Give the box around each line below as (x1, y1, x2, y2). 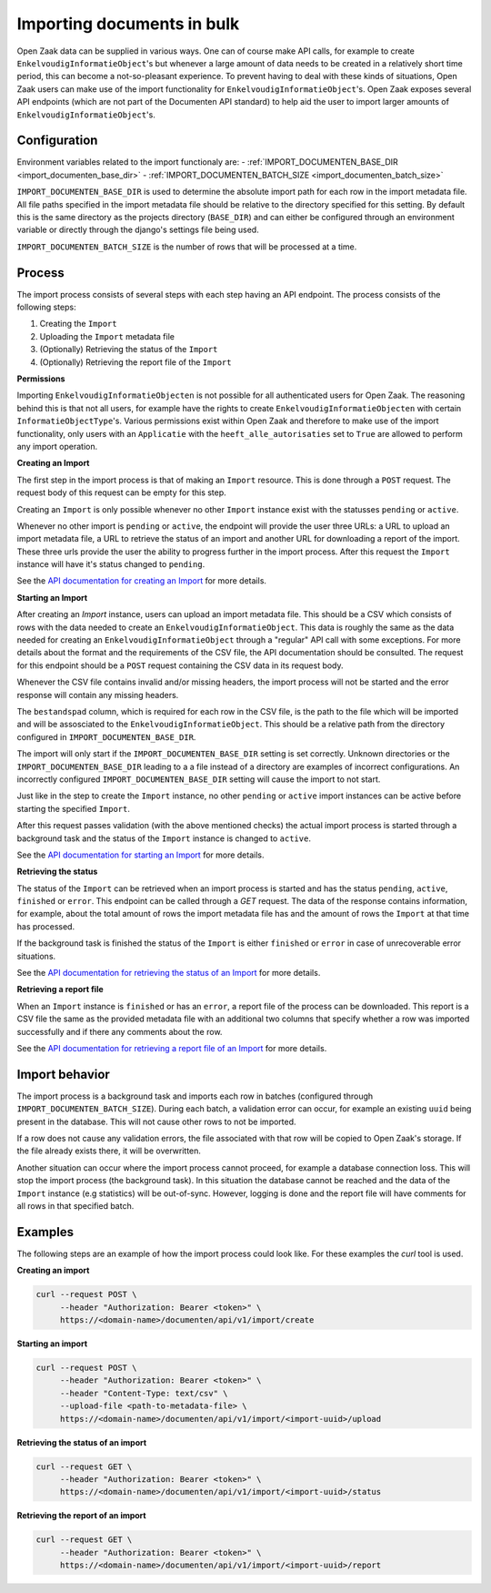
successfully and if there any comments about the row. (16, 1026, 223, 1037)
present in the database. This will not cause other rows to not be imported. (16, 1116, 296, 1127)
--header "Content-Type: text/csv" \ (59, 1388, 228, 1398)
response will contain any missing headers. (16, 689, 179, 700)
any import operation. (16, 441, 98, 452)
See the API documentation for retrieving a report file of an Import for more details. (16, 1042, 327, 1053)
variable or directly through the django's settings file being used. (16, 224, 259, 236)
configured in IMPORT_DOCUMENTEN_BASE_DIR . (16, 731, 196, 742)
